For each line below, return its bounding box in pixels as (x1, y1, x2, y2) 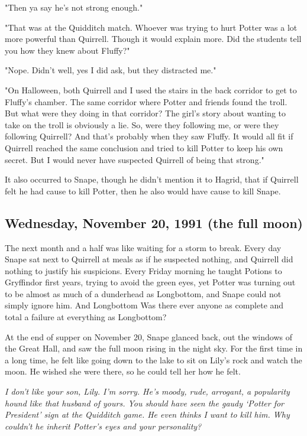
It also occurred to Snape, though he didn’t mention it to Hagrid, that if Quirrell (5, 173, 299, 186)
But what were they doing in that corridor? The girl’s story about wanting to (5, 107, 286, 119)
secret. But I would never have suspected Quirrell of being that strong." (5, 153, 264, 165)
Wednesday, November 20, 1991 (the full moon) (5, 213, 303, 232)
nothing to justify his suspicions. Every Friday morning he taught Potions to (5, 264, 282, 276)
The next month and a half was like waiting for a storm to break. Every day (5, 241, 282, 253)
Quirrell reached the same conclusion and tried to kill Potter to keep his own (5, 141, 283, 154)
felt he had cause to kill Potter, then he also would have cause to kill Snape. (5, 184, 281, 197)
